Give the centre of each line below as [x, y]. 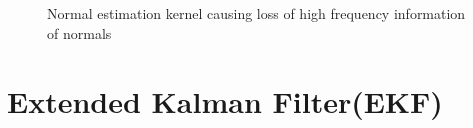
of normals [79, 32]
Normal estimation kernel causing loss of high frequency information [256, 13]
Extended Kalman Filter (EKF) [225, 101]
